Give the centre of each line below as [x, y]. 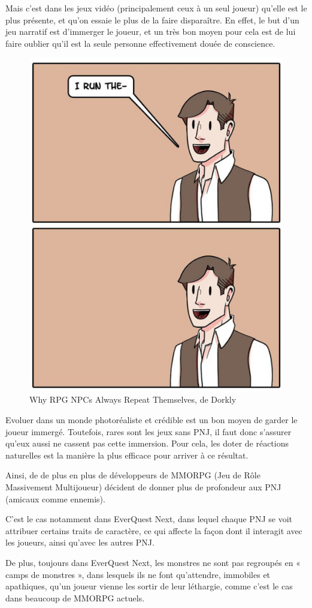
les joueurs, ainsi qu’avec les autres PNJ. [80, 542]
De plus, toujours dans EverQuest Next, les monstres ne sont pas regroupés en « [153, 562]
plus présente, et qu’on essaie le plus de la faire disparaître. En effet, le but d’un [152, 20]
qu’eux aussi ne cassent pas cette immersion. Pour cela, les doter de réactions [147, 443]
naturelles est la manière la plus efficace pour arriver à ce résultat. [127, 455]
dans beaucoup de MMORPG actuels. [75, 597]
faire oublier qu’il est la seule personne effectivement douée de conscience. [140, 43]
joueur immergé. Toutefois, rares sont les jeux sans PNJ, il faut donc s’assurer [149, 431]
